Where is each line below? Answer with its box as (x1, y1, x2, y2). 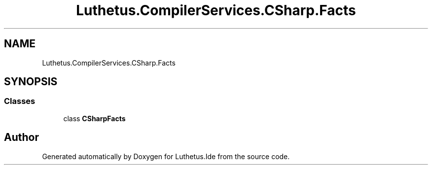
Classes (4, 96, 36, 106)
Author (4, 131, 39, 144)
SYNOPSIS (4, 75, 58, 88)
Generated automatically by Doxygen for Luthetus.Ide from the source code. (42, 152, 290, 161)
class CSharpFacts (63, 114, 126, 123)
